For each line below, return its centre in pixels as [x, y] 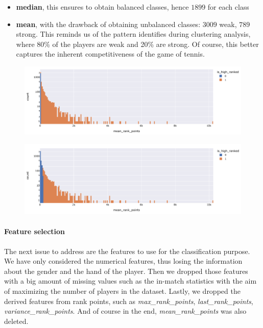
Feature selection [35, 231]
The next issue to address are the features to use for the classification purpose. [127, 251]
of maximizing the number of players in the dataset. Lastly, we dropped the [122, 291]
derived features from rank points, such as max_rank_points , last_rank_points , [129, 301]
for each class [228, 7]
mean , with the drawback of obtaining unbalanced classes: [108, 24]
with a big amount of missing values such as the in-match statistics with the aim [130, 281]
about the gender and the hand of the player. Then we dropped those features [126, 271]
